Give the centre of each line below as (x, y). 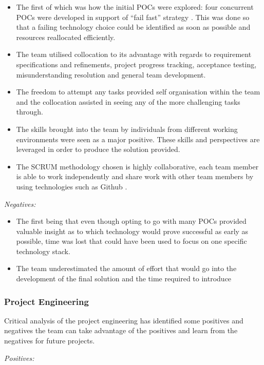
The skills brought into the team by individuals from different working (127, 129)
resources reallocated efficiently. (66, 37)
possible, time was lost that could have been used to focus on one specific (131, 241)
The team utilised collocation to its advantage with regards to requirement (134, 54)
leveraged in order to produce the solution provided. (98, 149)
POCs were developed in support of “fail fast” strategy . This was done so (133, 17)
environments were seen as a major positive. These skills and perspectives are (138, 139)
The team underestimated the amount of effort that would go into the (126, 268)
